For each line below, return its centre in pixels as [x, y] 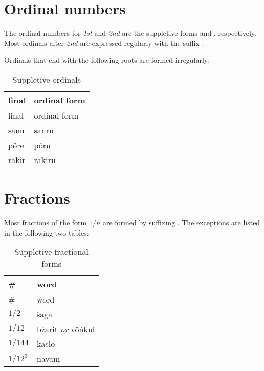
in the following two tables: [47, 232]
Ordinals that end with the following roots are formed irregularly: [107, 60]
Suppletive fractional [51, 252]
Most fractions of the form [46, 223]
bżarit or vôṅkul [66, 329]
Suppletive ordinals [47, 79]
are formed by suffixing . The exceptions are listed [181, 223]
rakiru [45, 159]
